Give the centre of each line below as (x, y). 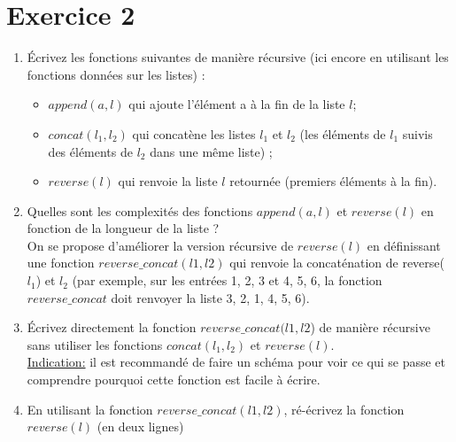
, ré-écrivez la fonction (344, 409)
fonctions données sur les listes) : (116, 74)
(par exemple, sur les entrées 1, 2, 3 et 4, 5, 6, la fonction (227, 280)
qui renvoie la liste (168, 181)
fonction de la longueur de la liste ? (123, 228)
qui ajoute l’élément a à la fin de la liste (237, 104)
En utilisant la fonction (90, 409)
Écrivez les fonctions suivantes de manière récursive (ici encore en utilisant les (238, 57)
